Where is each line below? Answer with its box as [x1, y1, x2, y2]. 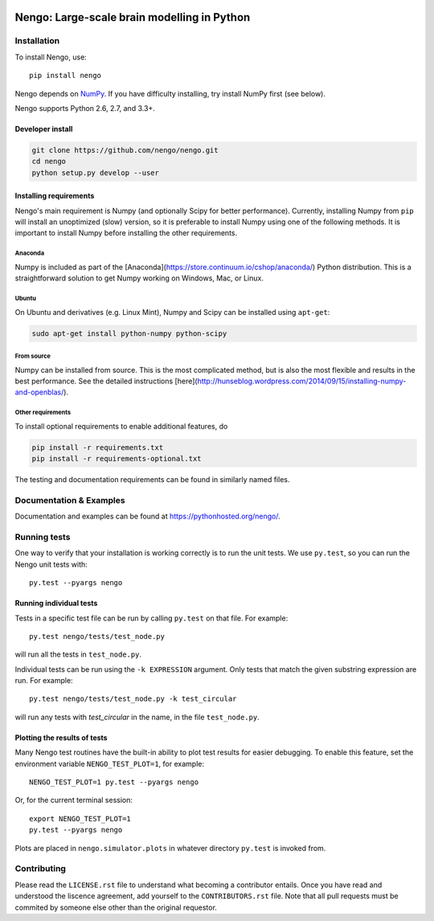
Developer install [14, 124, 73, 133]
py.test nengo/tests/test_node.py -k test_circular [29, 694, 237, 703]
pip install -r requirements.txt [31, 443, 164, 452]
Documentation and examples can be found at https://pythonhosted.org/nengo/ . [14, 511, 280, 522]
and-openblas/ [14, 387, 64, 397]
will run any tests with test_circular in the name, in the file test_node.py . [14, 712, 260, 722]
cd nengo [31, 157, 67, 166]
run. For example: [14, 676, 73, 686]
